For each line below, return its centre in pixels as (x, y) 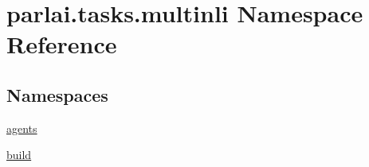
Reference (62, 44)
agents (22, 128)
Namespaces (57, 94)
